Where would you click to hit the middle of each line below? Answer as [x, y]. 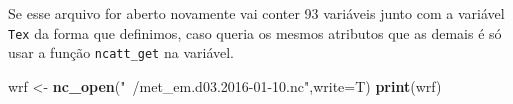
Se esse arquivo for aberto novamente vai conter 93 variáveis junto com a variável [256, 13]
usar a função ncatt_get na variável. [121, 52]
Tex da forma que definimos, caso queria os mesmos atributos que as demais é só [255, 32]
